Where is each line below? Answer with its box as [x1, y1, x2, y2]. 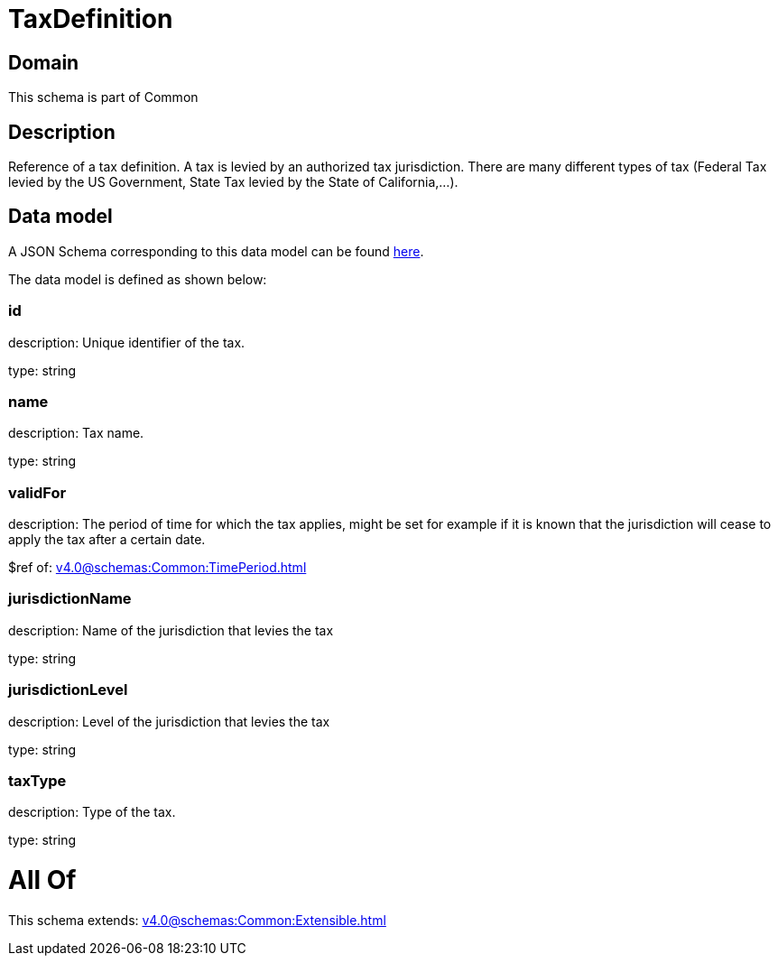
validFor [8, 483, 67, 502]
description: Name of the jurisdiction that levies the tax [8, 622, 334, 638]
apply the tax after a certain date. [8, 532, 206, 548]
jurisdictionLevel [8, 681, 128, 699]
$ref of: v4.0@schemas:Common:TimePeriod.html [8, 560, 307, 576]
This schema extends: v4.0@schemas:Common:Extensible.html [8, 912, 386, 928]
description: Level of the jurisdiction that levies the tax [8, 713, 330, 729]
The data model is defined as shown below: [8, 271, 267, 287]
